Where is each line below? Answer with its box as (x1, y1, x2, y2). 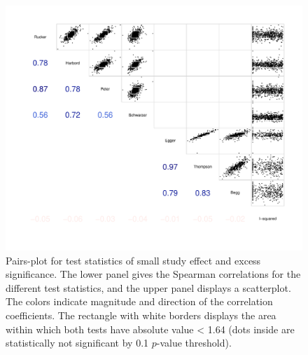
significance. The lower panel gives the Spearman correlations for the (6, 267, 301, 281)
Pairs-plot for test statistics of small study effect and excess (6, 253, 261, 267)
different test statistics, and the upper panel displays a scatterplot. (6, 280, 291, 295)
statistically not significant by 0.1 (6, 335, 149, 350)
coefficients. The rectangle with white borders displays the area (6, 308, 276, 323)
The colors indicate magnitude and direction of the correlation (6, 294, 273, 309)
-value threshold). (156, 335, 232, 350)
